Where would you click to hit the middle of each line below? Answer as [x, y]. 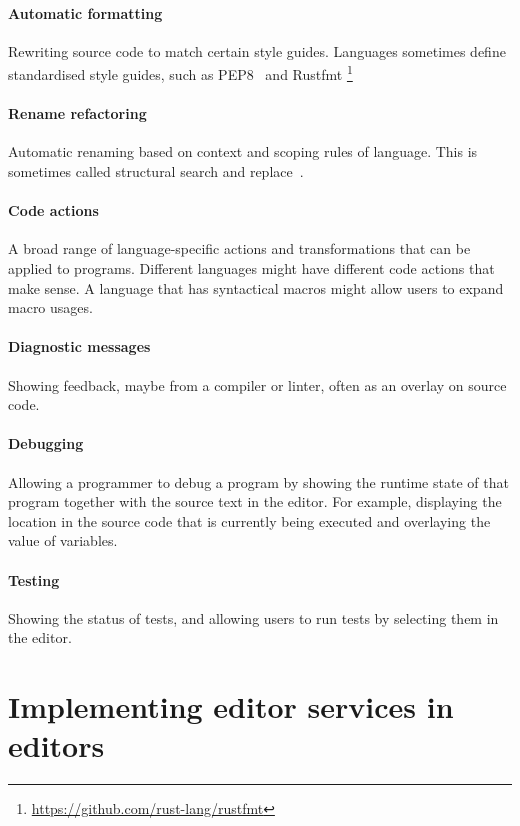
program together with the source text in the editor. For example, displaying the [255, 501]
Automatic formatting [85, 12]
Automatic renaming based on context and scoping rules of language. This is [243, 151]
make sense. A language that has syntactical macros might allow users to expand [256, 287]
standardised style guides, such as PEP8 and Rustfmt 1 [180, 73]
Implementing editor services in [231, 706]
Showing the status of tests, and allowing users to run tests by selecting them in [253, 617]
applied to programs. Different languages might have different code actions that [251, 268]
